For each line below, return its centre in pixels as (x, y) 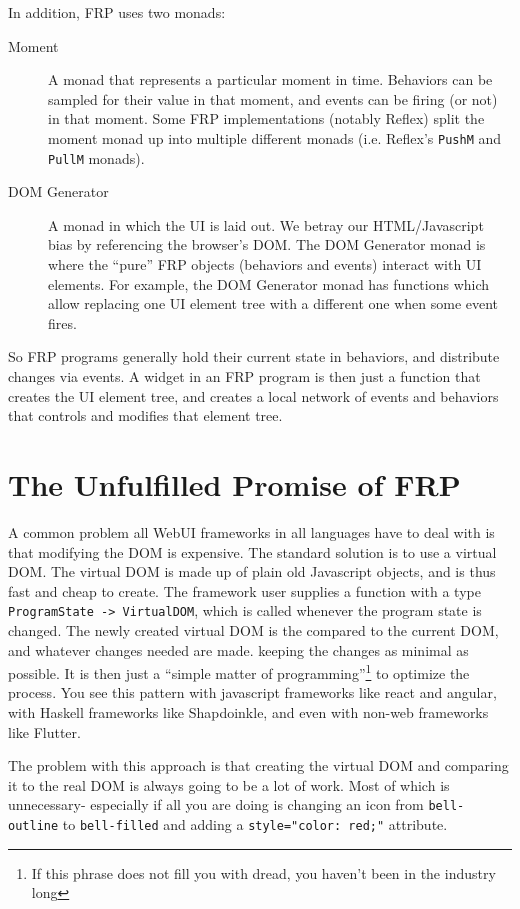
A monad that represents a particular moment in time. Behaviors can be (270, 79)
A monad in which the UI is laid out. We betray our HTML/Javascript (266, 224)
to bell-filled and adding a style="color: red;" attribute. (255, 824)
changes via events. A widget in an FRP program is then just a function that (244, 376)
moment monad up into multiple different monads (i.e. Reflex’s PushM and (275, 137)
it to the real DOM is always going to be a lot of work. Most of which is (229, 784)
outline (33, 826)
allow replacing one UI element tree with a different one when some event (273, 303)
